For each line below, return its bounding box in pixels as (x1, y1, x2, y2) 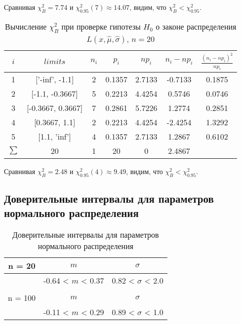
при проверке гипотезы (61, 20, 141, 32)
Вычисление (5, 20, 47, 32)
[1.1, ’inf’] (38, 130, 72, 142)
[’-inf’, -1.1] (35, 73, 74, 85)
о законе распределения (156, 20, 237, 32)
